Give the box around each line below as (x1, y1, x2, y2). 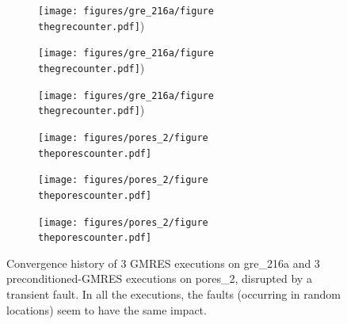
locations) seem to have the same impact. (6, 301, 207, 318)
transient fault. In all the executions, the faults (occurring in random (6, 286, 341, 303)
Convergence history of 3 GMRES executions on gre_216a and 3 (6, 254, 320, 271)
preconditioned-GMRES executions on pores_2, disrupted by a (6, 270, 312, 287)
